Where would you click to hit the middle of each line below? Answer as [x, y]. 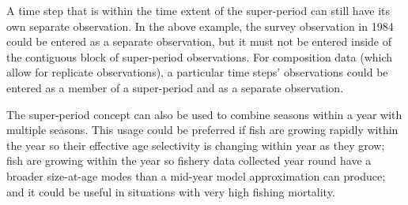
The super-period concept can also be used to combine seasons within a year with [204, 114]
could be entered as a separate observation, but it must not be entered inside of [199, 41]
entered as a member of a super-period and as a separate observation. [175, 87]
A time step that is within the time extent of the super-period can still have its [198, 10]
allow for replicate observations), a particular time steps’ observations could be [197, 72]
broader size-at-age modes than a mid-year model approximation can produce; [196, 175]
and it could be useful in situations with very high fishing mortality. [171, 191]
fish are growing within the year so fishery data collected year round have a [189, 160]
